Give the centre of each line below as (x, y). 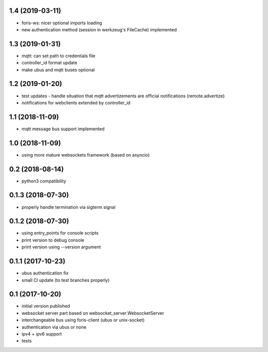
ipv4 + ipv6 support (42, 334)
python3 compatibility (44, 181)
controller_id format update (49, 63)
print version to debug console (53, 240)
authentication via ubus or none (54, 327)
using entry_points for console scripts (60, 233)
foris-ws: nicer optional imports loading (62, 23)
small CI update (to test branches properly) (66, 280)
